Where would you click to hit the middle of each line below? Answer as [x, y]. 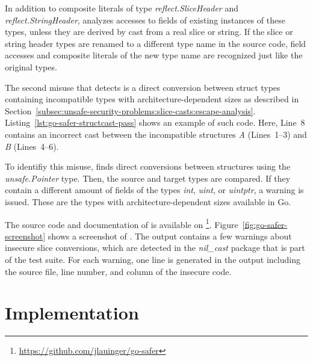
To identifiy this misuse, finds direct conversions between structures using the [148, 166]
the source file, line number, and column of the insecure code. [118, 271]
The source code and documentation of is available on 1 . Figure [122, 223]
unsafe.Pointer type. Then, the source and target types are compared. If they [148, 178]
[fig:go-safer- [265, 224]
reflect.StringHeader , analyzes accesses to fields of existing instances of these [145, 20]
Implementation [72, 313]
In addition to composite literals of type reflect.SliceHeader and [122, 8]
